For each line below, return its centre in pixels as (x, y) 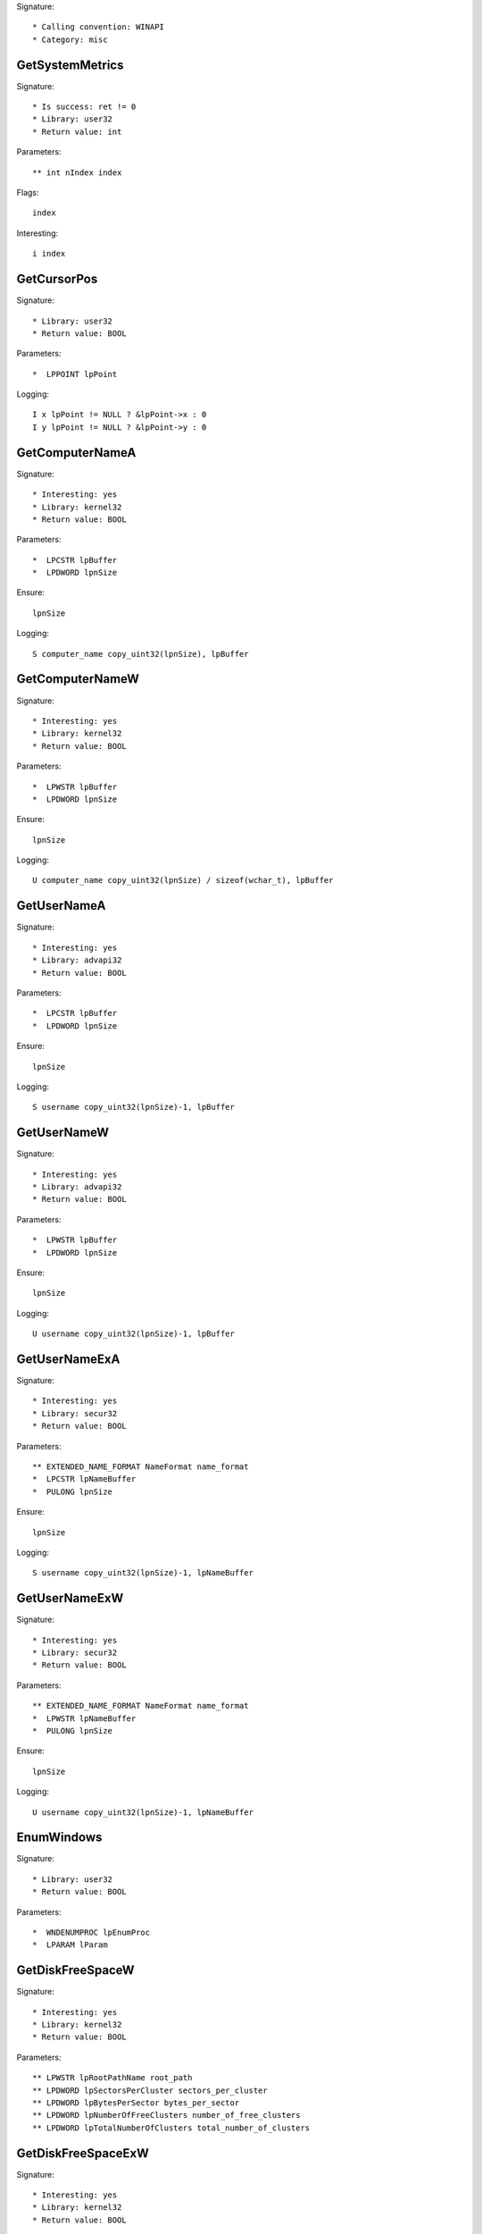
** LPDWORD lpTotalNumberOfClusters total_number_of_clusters (171, 2128)
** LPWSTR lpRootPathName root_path (112, 2078)
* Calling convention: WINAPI (99, 27)
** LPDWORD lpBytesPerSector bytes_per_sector (136, 2103)
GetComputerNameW (78, 679)
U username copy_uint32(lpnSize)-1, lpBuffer (134, 1334)
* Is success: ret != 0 (84, 107)
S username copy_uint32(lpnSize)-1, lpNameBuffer (143, 1573)
